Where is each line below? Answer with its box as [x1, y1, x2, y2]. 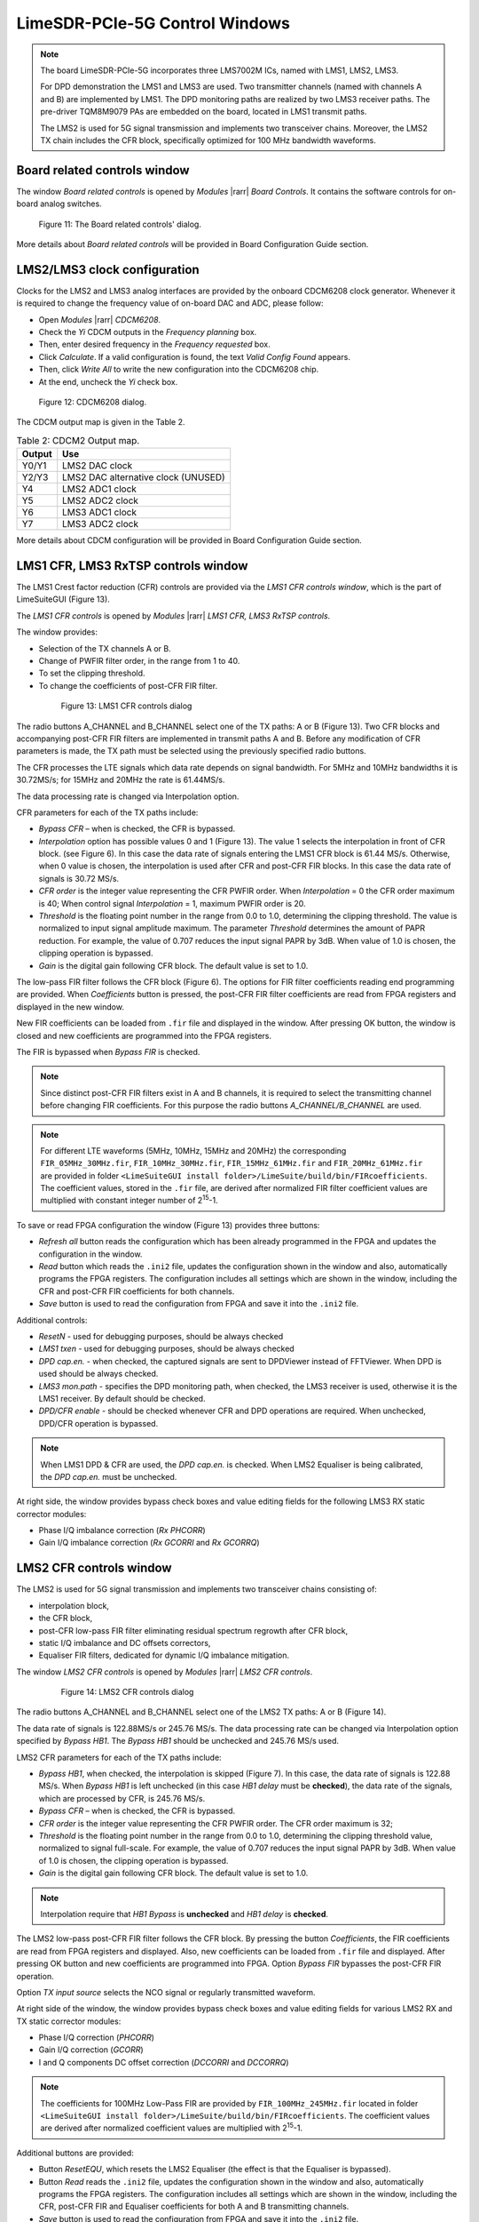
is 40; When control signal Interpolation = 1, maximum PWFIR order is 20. [38, 898, 306, 908]
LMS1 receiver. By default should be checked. [38, 1393, 206, 1403]
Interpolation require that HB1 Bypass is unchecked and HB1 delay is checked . [40, 1908, 328, 1919]
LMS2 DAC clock [62, 460, 133, 472]
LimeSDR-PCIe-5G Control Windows [16, 13, 290, 33]
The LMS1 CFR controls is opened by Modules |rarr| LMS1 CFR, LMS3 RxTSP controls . [16, 610, 331, 621]
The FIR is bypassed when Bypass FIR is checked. [16, 1046, 200, 1057]
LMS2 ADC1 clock [62, 483, 137, 495]
